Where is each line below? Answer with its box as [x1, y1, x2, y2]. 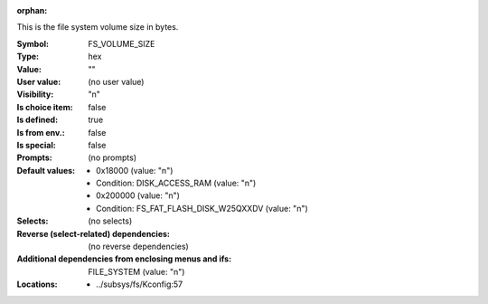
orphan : [16, 5, 48, 15]
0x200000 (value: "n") [96, 190, 181, 201]
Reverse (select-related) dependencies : [16, 228, 171, 239]
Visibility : [16, 89, 54, 100]
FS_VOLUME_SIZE [88, 38, 155, 49]
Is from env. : [16, 127, 65, 138]
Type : [16, 51, 40, 62]
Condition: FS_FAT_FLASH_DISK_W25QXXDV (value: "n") [96, 203, 309, 214]
